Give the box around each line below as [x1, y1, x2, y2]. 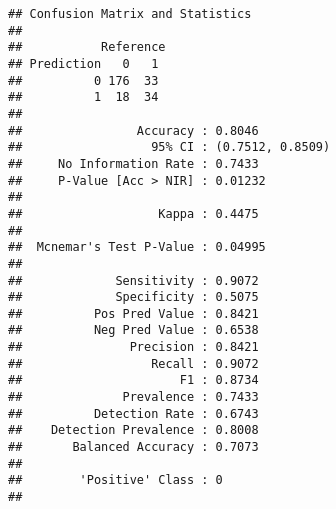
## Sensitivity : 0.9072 [8, 273, 259, 288]
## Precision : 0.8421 [8, 340, 259, 355]
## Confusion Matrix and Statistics [8, 7, 252, 21]
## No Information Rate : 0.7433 [8, 156, 259, 171]
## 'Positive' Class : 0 [8, 473, 223, 488]
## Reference [8, 40, 166, 55]
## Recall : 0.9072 [8, 356, 259, 371]
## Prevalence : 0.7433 [8, 390, 259, 405]
